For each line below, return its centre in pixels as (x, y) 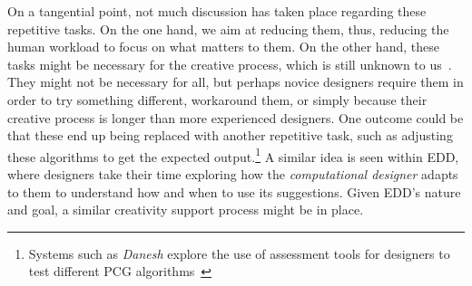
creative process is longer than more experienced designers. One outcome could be (236, 117)
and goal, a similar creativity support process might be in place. (186, 210)
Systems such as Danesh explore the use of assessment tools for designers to (239, 253)
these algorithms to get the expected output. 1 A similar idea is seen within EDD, (233, 155)
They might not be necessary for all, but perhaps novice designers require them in (236, 82)
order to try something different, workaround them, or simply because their (217, 99)
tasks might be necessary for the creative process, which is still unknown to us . (230, 64)
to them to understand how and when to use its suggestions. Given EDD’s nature (234, 191)
